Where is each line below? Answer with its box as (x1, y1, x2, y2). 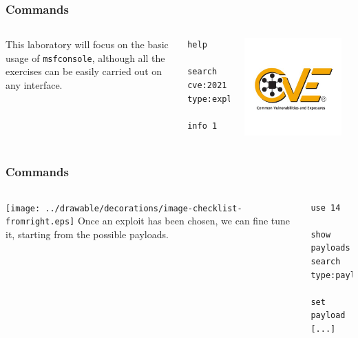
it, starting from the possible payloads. (6, 226, 169, 241)
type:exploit (187, 94, 247, 104)
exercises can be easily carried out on (6, 64, 162, 78)
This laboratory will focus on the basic (6, 37, 169, 52)
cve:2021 (187, 81, 227, 90)
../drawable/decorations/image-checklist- (45, 203, 242, 213)
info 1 (187, 120, 218, 131)
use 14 (310, 202, 341, 213)
